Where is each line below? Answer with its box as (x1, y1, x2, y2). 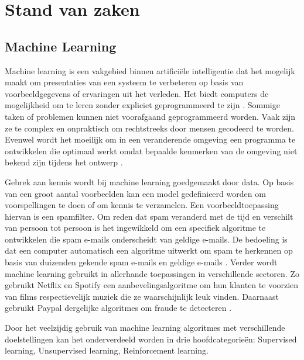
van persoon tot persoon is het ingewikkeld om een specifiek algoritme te (5, 221, 266, 234)
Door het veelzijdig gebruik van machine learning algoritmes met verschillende (5, 321, 285, 334)
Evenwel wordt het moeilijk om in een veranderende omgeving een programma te (5, 133, 296, 146)
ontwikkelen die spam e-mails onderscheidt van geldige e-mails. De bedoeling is (5, 233, 288, 245)
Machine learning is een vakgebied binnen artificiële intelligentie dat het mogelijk (5, 64, 295, 77)
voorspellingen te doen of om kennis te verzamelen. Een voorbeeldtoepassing (5, 199, 279, 211)
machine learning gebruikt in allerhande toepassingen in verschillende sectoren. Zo (5, 267, 299, 279)
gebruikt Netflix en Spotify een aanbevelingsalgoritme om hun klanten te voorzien (5, 279, 299, 291)
